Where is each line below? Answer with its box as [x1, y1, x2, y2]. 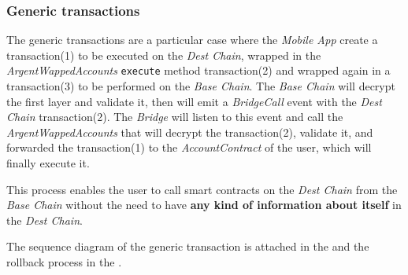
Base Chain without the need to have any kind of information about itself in [6, 196, 402, 213]
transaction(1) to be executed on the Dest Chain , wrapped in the [6, 46, 321, 63]
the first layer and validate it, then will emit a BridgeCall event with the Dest [6, 93, 382, 109]
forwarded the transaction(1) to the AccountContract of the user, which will [6, 139, 372, 156]
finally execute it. [6, 155, 90, 171]
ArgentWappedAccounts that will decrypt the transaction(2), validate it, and [6, 123, 373, 140]
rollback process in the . [6, 254, 122, 269]
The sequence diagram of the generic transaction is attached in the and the [6, 238, 369, 255]
